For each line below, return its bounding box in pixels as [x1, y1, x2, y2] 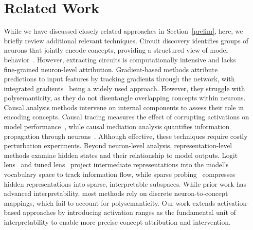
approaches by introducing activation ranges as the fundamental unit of [22, 207, 236, 217]
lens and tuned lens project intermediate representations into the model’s [4, 159, 229, 170]
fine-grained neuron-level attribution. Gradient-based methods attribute [4, 64, 218, 74]
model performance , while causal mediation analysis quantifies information [4, 121, 230, 132]
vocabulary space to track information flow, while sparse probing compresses [4, 169, 235, 179]
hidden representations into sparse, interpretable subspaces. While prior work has [4, 178, 246, 189]
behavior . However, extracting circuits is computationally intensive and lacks [4, 54, 236, 64]
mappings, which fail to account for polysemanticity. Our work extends [4, 197, 215, 208]
